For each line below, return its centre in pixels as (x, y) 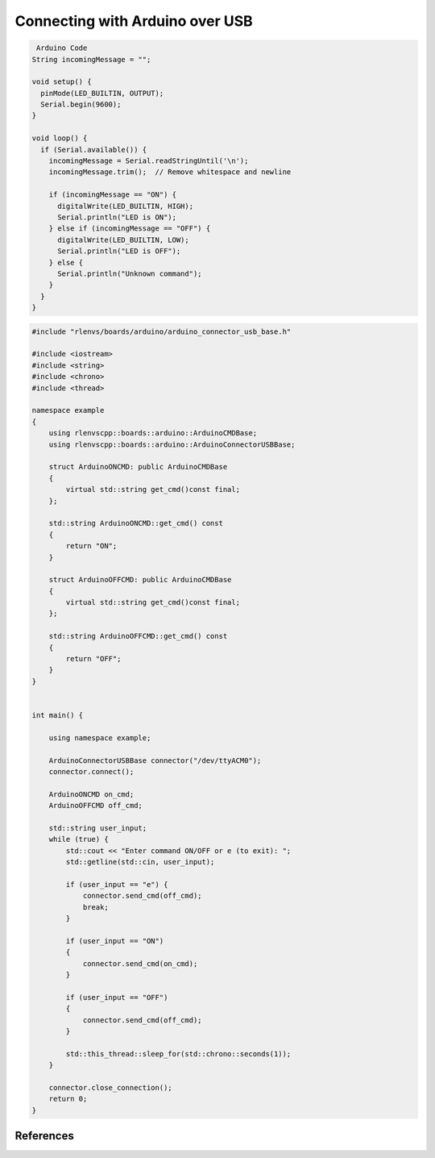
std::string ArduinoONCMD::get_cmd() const (136, 523)
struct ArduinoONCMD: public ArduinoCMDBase (138, 467)
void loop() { (60, 138)
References (44, 1136)
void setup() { (62, 82)
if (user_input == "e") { (117, 884)
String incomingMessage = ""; (91, 59)
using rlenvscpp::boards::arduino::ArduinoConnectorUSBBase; (172, 444)
